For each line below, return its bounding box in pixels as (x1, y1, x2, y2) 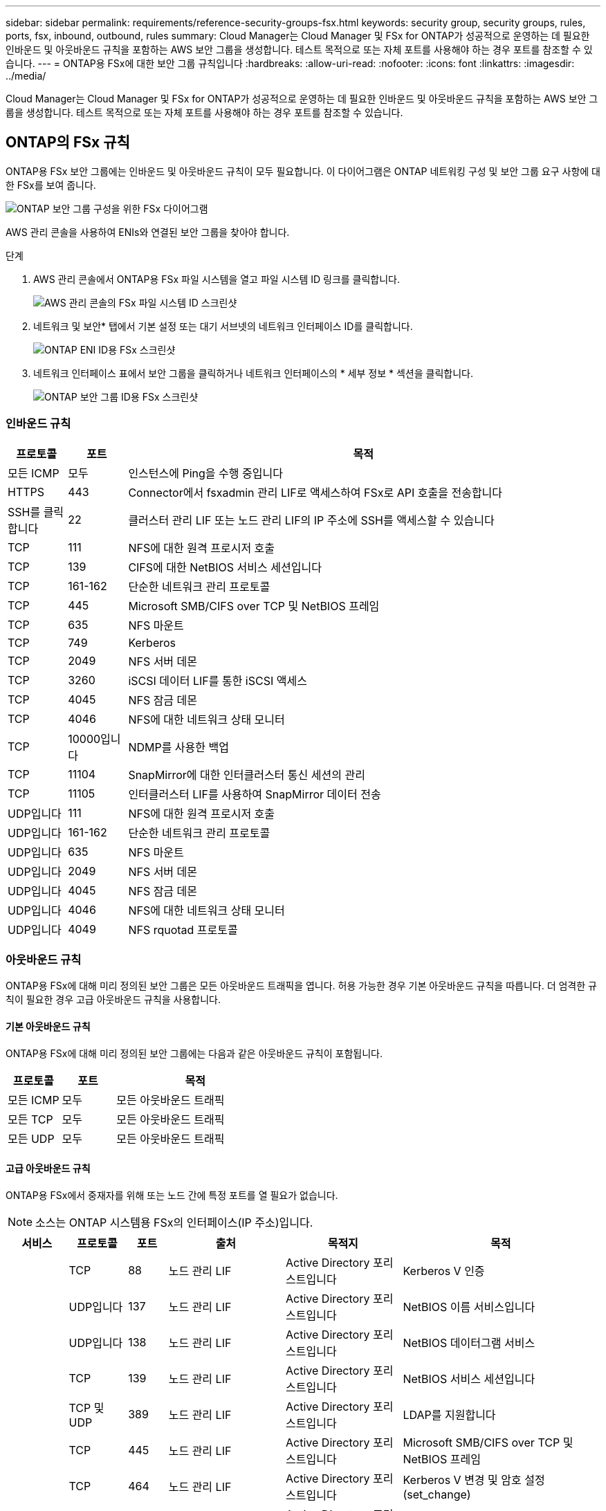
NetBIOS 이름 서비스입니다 (403, 1299, 535, 1314)
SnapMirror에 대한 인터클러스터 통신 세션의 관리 (128, 767, 365, 782)
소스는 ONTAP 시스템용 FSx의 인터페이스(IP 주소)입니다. (35, 1215, 313, 1229)
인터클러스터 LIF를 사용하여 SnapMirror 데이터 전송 (128, 787, 381, 801)
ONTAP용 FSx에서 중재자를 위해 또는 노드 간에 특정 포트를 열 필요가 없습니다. (6, 1189, 338, 1201)
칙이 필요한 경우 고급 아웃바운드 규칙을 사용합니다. (6, 993, 221, 1006)
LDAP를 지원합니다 (403, 1407, 496, 1422)
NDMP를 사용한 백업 (128, 740, 229, 754)
